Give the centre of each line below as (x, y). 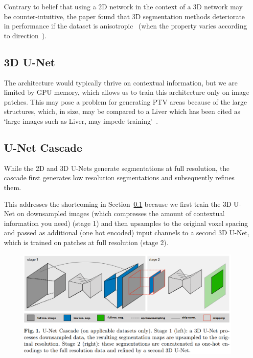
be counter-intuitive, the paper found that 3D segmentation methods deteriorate (125, 16)
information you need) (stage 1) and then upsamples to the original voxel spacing (126, 223)
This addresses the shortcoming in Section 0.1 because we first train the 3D (118, 204)
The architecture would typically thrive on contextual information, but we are (121, 82)
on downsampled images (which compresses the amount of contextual (121, 213)
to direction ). (25, 35)
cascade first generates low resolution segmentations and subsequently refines (119, 178)
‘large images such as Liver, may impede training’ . (81, 121)
